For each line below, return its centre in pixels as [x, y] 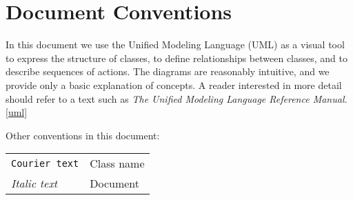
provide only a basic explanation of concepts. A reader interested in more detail [174, 84]
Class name [117, 163]
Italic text [34, 183]
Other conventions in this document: [83, 135]
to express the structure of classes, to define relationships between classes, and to [176, 58]
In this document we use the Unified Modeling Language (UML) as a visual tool [175, 44]
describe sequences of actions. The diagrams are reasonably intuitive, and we [168, 71]
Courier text [45, 163]
